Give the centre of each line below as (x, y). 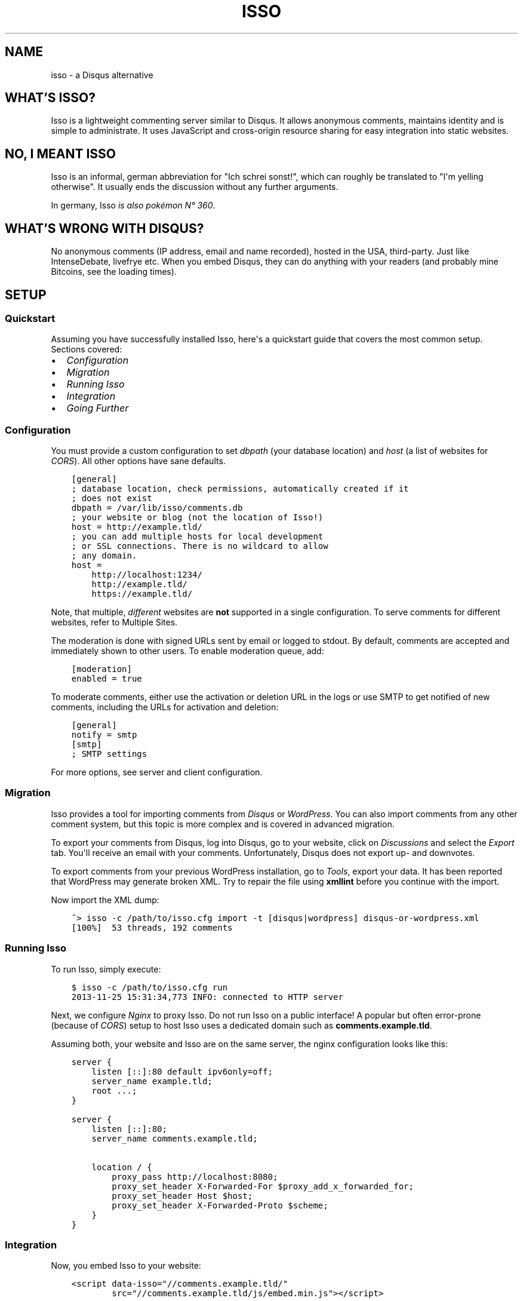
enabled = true (107, 679)
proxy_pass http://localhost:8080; (195, 1176)
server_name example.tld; (152, 1081)
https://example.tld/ (142, 594)
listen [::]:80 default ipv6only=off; (182, 1071)
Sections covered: (87, 349)
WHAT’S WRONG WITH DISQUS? (104, 228)
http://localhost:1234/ (147, 575)
